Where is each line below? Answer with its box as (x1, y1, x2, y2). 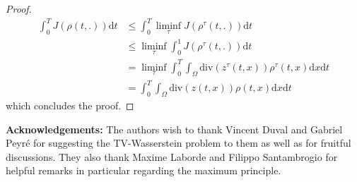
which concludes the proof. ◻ (6, 97, 134, 112)
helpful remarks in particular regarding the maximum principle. (6, 163, 281, 178)
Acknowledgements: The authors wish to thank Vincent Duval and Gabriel (6, 121, 343, 136)
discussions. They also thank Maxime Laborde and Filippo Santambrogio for (6, 149, 338, 164)
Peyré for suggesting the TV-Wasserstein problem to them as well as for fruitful (6, 135, 351, 150)
